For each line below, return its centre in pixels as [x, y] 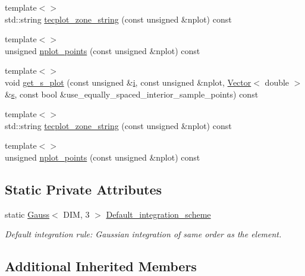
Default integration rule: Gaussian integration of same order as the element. [143, 234]
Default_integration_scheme [158, 214]
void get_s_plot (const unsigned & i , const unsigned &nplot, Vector [128, 82]
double [277, 82]
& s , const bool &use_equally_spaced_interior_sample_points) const [132, 94]
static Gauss [27, 214]
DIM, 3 [76, 214]
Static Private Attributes [84, 189]
